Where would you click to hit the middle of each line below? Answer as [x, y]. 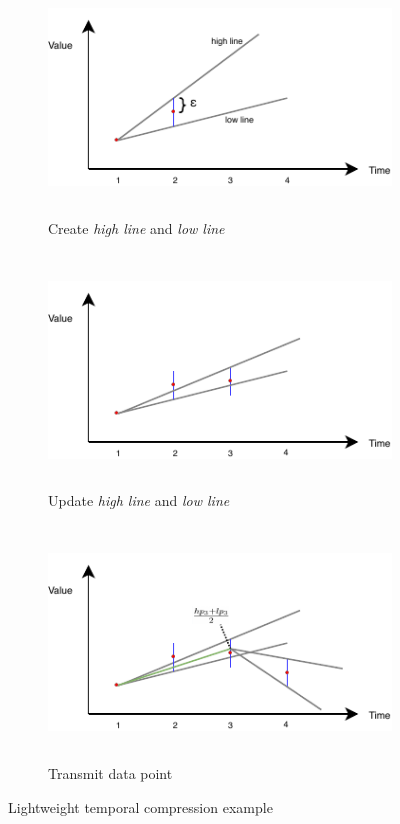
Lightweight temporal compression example [140, 806]
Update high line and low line [139, 500]
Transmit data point [110, 772]
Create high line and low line [136, 227]
